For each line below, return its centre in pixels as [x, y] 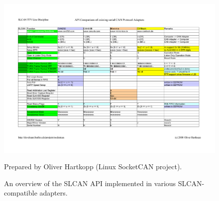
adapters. [54, 193]
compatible [21, 193]
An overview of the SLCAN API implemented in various [90, 183]
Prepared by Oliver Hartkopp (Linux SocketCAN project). [93, 167]
